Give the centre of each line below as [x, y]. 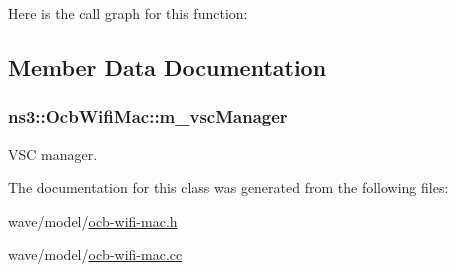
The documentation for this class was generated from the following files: [228, 187]
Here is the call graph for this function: [128, 13]
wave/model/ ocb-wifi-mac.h [93, 220]
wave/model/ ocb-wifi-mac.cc [95, 254]
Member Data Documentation [167, 66]
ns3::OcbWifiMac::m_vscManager [148, 116]
